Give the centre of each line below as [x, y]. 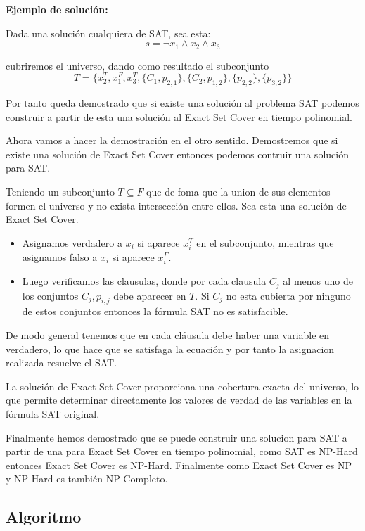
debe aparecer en [150, 295]
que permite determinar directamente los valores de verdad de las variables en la [179, 400]
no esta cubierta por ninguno [288, 295]
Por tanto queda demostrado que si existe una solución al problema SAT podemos [182, 103]
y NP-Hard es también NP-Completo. [87, 479]
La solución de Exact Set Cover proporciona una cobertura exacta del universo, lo [182, 386]
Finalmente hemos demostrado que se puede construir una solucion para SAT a [177, 437]
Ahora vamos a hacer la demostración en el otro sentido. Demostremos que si [172, 140]
